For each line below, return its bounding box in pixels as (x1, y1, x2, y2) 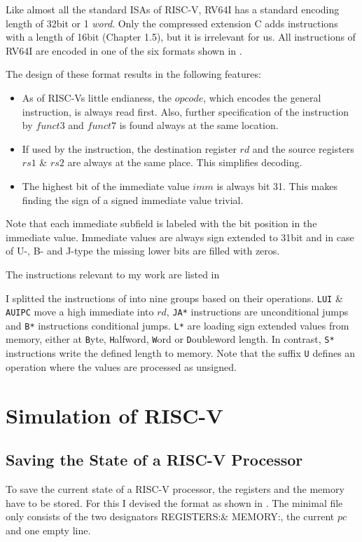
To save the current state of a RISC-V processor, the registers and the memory (6, 481, 344, 496)
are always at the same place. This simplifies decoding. (67, 155, 302, 170)
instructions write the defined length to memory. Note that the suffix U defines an (6, 346, 356, 360)
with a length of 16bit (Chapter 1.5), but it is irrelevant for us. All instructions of (6, 29, 356, 44)
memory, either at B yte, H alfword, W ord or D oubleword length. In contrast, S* (6, 332, 335, 346)
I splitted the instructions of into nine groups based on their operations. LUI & (6, 290, 343, 305)
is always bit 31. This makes (216, 178, 337, 193)
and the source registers (252, 141, 354, 156)
